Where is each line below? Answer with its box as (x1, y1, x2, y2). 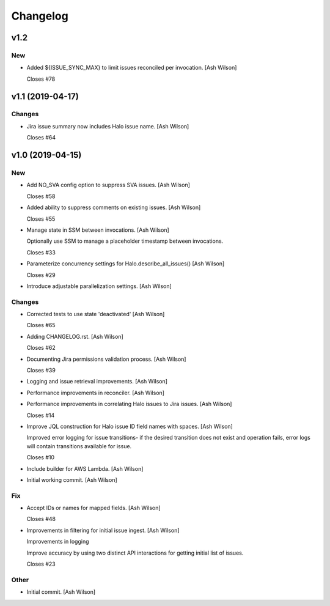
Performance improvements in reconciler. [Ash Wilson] (26, 389, 165, 396)
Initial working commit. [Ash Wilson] (26, 476, 117, 483)
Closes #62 (26, 344, 56, 352)
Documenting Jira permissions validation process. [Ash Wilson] (26, 355, 186, 363)
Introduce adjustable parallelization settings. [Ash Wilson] (26, 282, 172, 290)
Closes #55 (26, 215, 56, 223)
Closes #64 (26, 134, 56, 141)
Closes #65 (26, 322, 56, 329)
